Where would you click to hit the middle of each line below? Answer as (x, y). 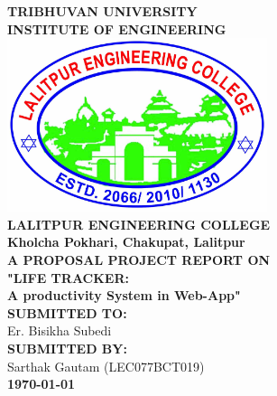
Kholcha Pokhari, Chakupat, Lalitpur (126, 242)
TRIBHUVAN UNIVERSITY (102, 11)
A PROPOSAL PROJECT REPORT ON (139, 259)
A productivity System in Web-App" (124, 295)
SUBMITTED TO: (67, 312)
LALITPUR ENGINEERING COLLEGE (139, 224)
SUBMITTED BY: (67, 348)
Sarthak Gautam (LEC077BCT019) (106, 366)
